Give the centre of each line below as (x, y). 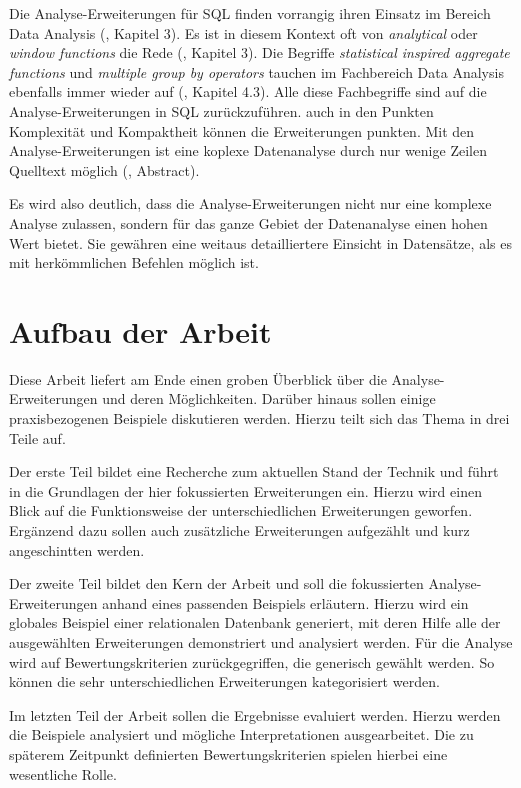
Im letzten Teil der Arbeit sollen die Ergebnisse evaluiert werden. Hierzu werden (255, 714)
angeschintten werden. (77, 549)
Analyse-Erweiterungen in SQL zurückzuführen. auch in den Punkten (221, 110)
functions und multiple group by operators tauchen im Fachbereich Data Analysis (256, 71)
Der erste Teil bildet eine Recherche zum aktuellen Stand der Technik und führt (254, 471)
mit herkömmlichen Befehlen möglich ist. (134, 262)
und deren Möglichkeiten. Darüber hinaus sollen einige (269, 398)
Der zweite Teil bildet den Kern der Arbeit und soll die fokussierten (216, 583)
